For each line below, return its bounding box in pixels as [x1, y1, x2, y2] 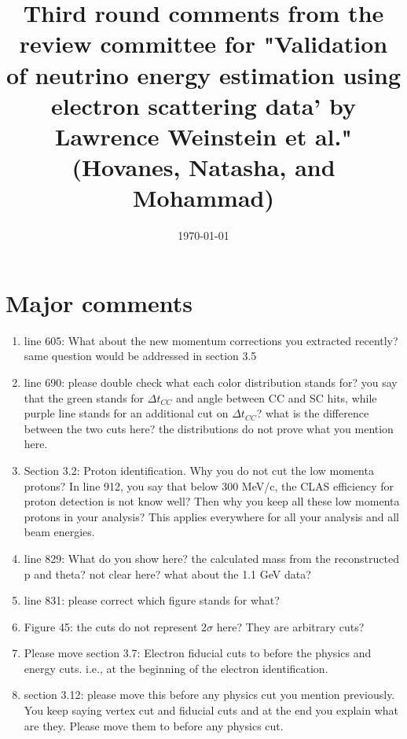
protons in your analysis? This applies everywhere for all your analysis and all [24, 508, 399, 524]
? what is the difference [256, 405, 369, 421]
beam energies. [24, 524, 95, 540]
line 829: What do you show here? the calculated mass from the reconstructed [24, 550, 399, 566]
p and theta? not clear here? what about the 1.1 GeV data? [24, 565, 311, 582]
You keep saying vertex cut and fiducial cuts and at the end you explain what [24, 702, 399, 719]
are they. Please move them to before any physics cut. [24, 717, 284, 733]
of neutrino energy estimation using [5, 58, 401, 90]
